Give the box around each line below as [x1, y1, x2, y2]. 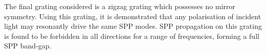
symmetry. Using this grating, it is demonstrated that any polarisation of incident [4, 11, 261, 21]
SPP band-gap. [4, 40, 52, 51]
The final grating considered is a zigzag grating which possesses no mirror [4, 1, 236, 11]
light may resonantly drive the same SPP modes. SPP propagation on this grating [4, 21, 262, 31]
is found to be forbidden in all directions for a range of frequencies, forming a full [4, 30, 259, 41]
